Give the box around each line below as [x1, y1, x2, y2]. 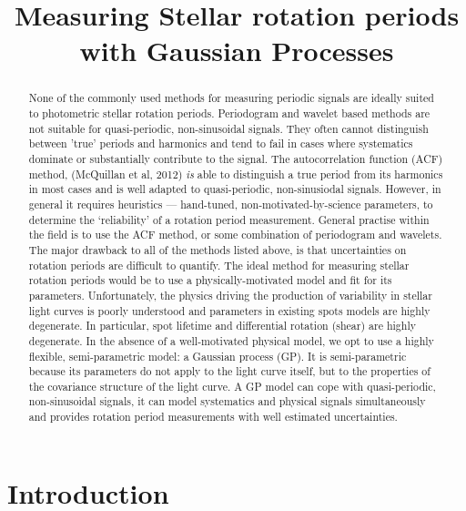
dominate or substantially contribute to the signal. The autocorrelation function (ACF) [28, 150, 443, 166]
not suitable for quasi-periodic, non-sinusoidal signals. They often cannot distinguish [28, 120, 429, 136]
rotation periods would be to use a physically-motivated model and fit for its [28, 272, 392, 288]
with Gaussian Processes [79, 32, 394, 69]
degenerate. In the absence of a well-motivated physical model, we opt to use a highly [28, 332, 434, 348]
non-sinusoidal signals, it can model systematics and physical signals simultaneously [28, 393, 426, 409]
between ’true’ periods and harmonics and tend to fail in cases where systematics [28, 136, 413, 151]
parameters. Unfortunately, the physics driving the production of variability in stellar [28, 287, 432, 302]
